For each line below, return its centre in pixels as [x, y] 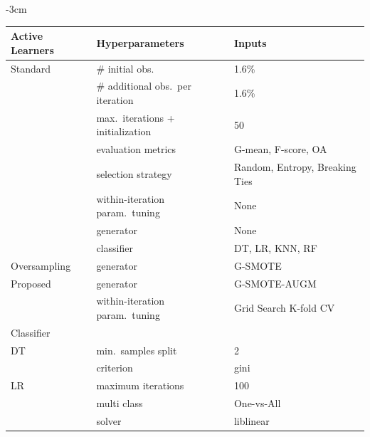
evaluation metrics [136, 149]
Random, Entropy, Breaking [295, 167]
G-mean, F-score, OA [280, 149]
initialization [124, 131]
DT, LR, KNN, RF [275, 247]
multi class [120, 403]
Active [27, 36]
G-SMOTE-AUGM [275, 283]
